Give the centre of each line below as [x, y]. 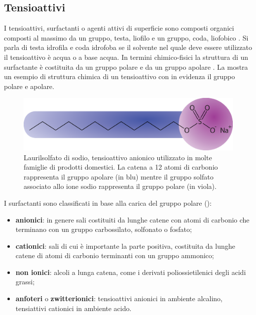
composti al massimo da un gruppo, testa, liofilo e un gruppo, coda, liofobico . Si [126, 37]
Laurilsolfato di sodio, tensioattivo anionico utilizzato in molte [118, 157]
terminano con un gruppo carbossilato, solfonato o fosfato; [104, 229]
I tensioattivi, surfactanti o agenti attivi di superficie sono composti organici [119, 28]
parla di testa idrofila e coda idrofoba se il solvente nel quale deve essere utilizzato [128, 47]
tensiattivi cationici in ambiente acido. [73, 308]
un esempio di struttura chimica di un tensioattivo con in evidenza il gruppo [120, 76]
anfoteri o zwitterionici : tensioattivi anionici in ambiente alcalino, [119, 298]
